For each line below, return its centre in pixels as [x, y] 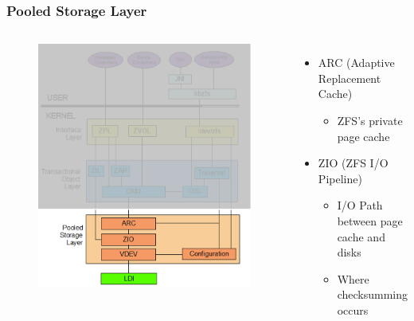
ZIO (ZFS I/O [353, 163]
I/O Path [360, 205]
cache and [361, 236]
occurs [353, 309]
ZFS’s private [370, 120]
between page [370, 220]
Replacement [350, 78]
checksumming [372, 294]
